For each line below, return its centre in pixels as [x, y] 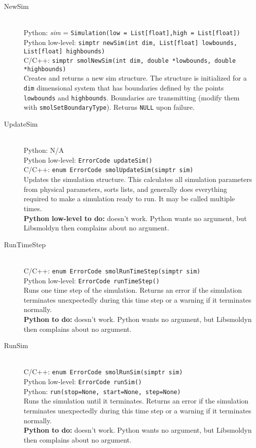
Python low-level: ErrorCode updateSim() [88, 159]
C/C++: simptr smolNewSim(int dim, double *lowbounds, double [130, 60]
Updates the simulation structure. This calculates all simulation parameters [138, 179]
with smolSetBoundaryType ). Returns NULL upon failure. [109, 107]
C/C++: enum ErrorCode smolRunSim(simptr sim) [103, 372]
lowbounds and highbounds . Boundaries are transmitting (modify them [132, 97]
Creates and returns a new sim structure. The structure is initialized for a [135, 78]
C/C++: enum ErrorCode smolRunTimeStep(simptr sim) [112, 270]
